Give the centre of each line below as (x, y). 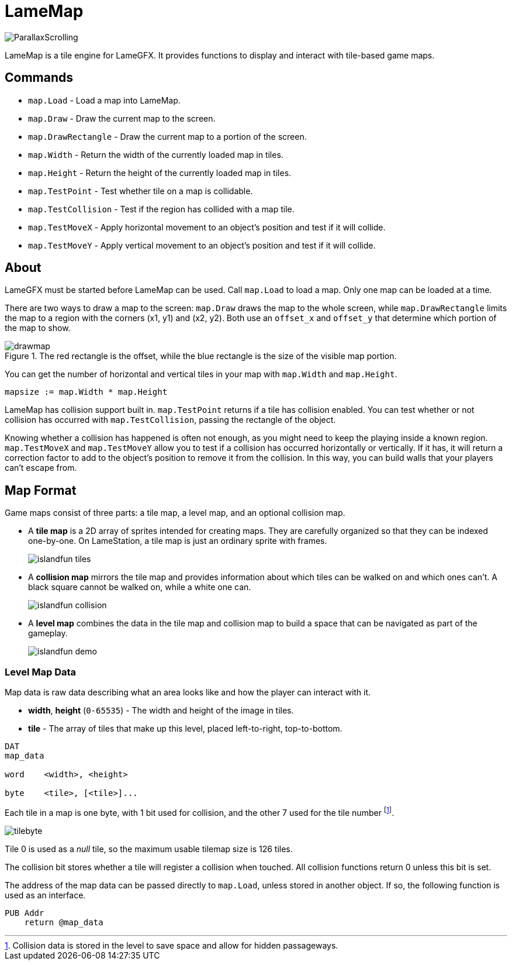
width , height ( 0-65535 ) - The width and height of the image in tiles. (161, 711)
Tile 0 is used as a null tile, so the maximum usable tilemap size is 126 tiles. (149, 849)
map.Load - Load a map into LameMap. (104, 100)
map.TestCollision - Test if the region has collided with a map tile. (161, 209)
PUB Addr (25, 913)
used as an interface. (45, 895)
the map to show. (38, 328)
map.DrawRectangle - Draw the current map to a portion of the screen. (167, 136)
